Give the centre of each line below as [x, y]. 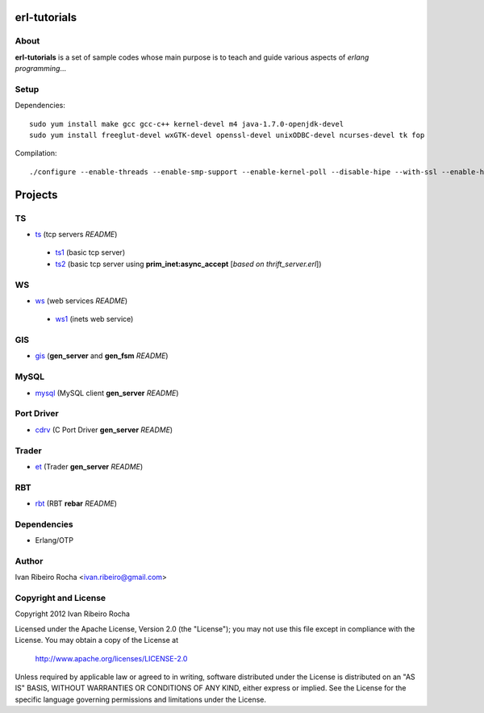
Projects [36, 195]
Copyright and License [60, 598]
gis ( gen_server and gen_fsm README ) [102, 356]
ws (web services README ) [81, 300]
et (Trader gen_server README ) [89, 466]
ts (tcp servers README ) [76, 235]
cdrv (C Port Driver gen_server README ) [104, 429]
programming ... [41, 69]
